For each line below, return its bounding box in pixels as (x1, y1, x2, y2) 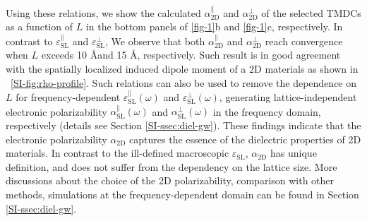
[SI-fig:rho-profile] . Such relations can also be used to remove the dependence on (11, 75, 357, 90)
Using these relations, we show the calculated (6, 5, 201, 20)
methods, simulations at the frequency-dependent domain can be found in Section (6, 186, 359, 201)
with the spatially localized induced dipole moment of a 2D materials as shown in (6, 61, 359, 76)
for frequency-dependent (16, 90, 121, 104)
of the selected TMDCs (261, 5, 361, 20)
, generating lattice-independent (219, 90, 357, 104)
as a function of (6, 19, 73, 34)
